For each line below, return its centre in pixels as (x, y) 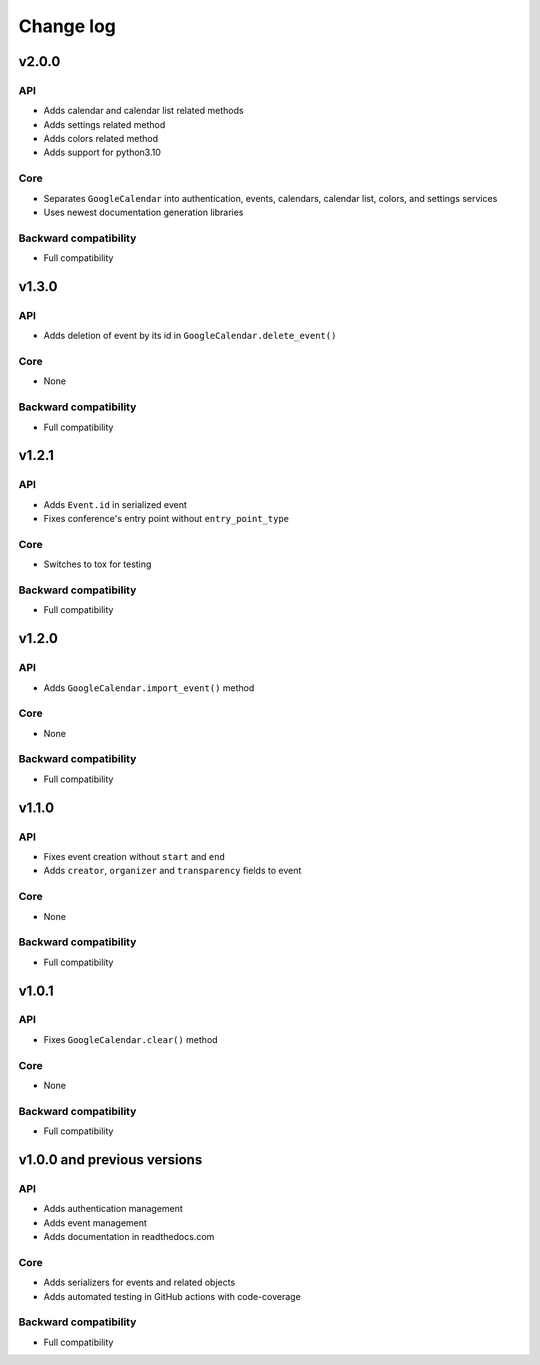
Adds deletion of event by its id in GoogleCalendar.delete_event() (190, 336)
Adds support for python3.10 (102, 152)
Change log (67, 26)
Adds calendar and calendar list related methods (143, 111)
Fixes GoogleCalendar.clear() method (131, 1039)
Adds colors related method (101, 139)
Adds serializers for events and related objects (139, 1282)
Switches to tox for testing (97, 564)
